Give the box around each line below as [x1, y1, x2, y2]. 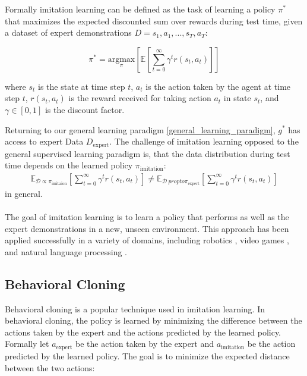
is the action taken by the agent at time [145, 80, 291, 92]
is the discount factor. [45, 103, 125, 115]
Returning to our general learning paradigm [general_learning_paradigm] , [5, 123, 276, 136]
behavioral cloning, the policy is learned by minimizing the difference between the [5, 314, 302, 327]
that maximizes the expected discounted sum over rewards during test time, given [5, 14, 303, 27]
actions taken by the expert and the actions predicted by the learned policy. [5, 325, 281, 338]
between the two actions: [5, 361, 95, 374]
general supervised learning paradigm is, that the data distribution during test [5, 147, 290, 159]
